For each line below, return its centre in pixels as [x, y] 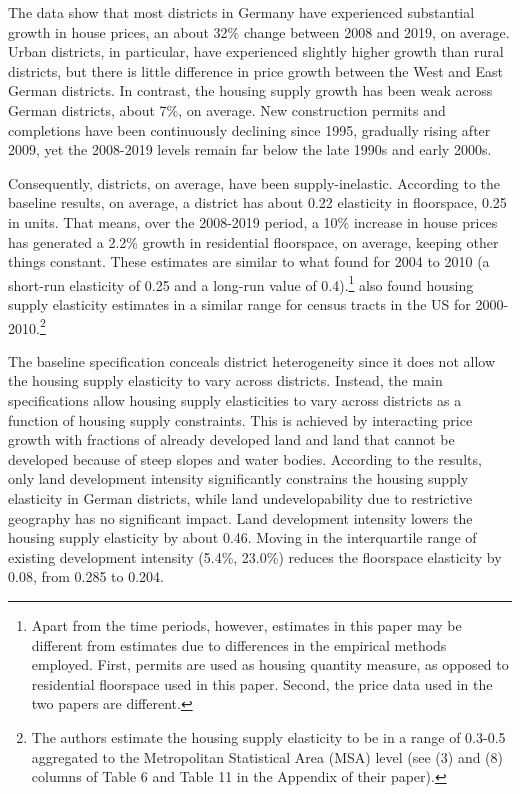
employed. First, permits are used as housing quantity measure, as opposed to [270, 664]
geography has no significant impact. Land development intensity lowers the [240, 517]
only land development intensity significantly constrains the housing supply [238, 478]
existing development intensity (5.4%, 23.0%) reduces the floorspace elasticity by [255, 556]
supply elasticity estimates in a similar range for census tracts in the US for [239, 303]
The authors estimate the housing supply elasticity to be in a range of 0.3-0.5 [268, 736]
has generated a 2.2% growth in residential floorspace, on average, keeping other [253, 241]
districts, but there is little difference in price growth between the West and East [256, 70]
